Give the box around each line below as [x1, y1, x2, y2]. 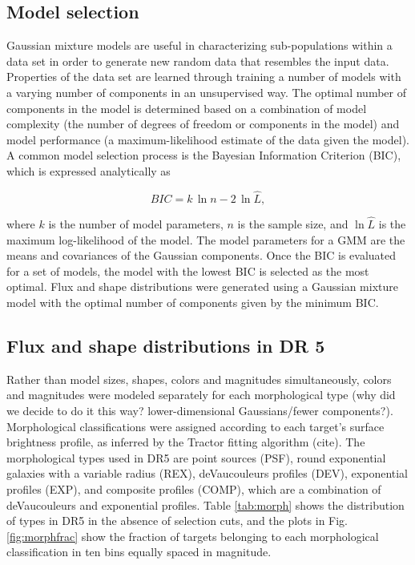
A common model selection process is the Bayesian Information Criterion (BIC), [6, 147, 401, 163]
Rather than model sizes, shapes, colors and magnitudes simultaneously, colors [6, 370, 392, 387]
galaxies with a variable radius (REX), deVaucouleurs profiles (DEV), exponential [6, 465, 409, 482]
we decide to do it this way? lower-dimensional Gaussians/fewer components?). [6, 402, 393, 418]
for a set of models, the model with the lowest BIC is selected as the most [6, 262, 369, 279]
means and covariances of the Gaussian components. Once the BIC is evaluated [6, 247, 397, 264]
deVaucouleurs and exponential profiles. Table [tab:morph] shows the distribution [6, 496, 405, 513]
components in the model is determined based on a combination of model [6, 99, 367, 116]
